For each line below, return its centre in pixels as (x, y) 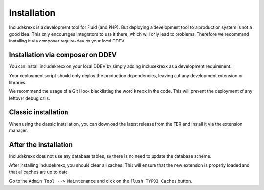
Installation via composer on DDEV (63, 55)
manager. (19, 131)
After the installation (41, 144)
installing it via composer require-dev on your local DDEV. (67, 41)
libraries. (18, 83)
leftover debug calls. (30, 98)
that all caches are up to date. (39, 172)
